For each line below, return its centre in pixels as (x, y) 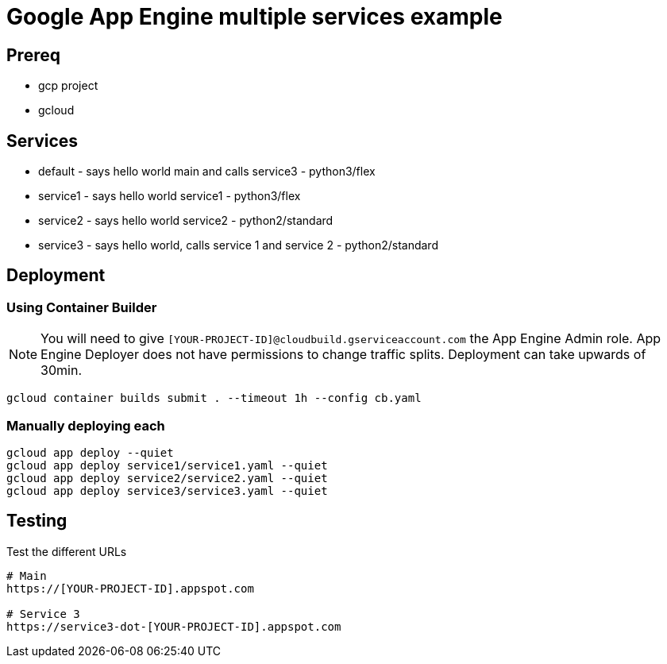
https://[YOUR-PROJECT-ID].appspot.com (130, 588)
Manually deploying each (86, 425)
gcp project (68, 86)
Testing (37, 521)
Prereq (33, 55)
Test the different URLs (67, 551)
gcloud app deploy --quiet (90, 452)
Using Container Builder (82, 307)
